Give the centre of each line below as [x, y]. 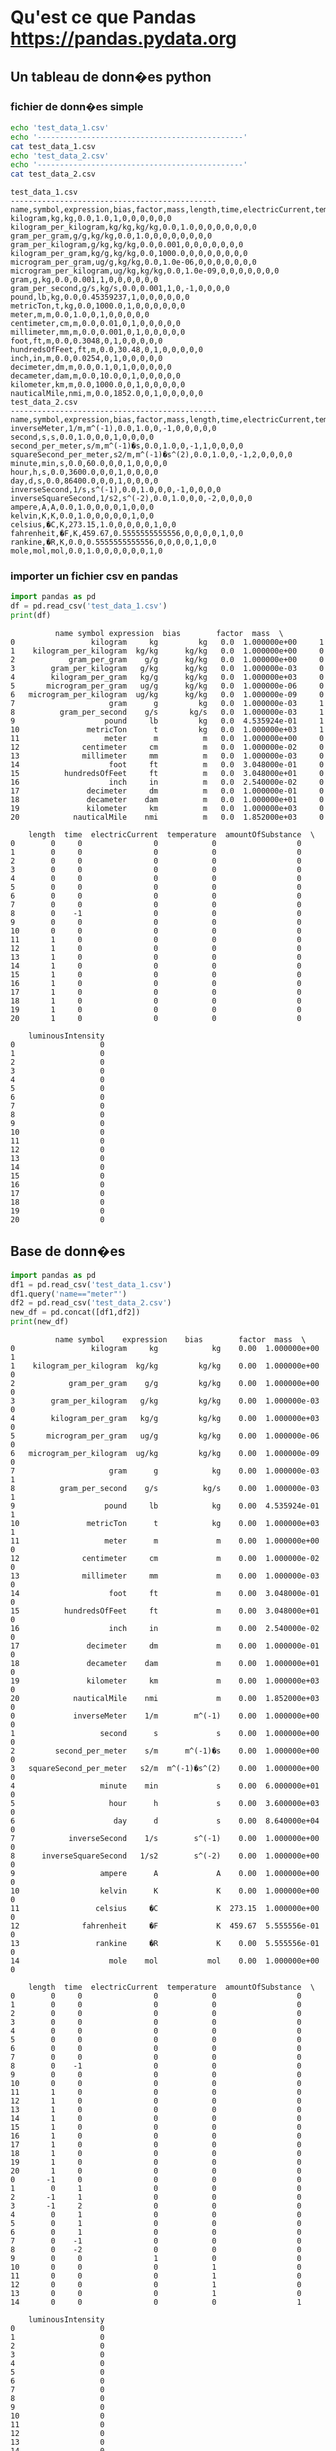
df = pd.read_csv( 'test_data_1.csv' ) [89, 606]
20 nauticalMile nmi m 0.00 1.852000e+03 [165, 1699]
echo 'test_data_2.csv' [60, 156]
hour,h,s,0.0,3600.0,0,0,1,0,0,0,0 [84, 472]
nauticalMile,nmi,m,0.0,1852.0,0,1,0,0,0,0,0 [106, 394]
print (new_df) [40, 1322]
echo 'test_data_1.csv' [60, 127]
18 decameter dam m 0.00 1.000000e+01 [165, 1664]
